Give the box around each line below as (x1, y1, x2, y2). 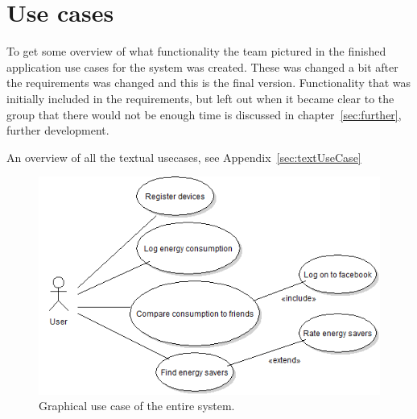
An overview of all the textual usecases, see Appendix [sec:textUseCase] (6, 148, 361, 165)
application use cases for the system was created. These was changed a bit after (6, 58, 398, 75)
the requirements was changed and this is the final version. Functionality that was (6, 74, 411, 91)
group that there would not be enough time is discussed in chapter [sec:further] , (6, 106, 402, 122)
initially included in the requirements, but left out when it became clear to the (6, 89, 394, 106)
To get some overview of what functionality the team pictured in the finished (6, 43, 386, 60)
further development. (6, 122, 109, 139)
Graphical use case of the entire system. (39, 397, 235, 414)
